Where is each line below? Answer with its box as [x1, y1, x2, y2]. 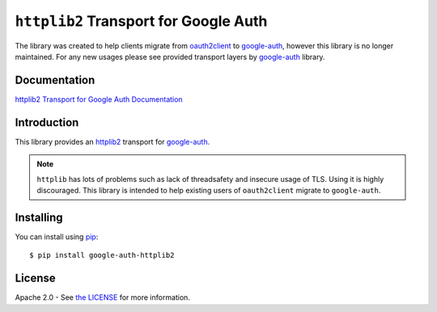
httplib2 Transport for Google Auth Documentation [15, 94, 183, 104]
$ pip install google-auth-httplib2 [29, 251, 175, 260]
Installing [15, 210, 64, 224]
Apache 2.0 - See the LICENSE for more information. [15, 293, 190, 302]
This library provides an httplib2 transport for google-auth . [15, 137, 210, 146]
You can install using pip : [15, 231, 99, 242]
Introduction [15, 116, 79, 129]
